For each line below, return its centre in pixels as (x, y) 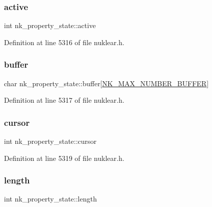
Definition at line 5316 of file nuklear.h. (64, 42)
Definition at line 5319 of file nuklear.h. (64, 158)
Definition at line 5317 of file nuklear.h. (64, 100)
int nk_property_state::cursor (50, 141)
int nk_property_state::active (50, 25)
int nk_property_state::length (50, 199)
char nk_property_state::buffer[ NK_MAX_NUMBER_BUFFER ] (106, 83)
